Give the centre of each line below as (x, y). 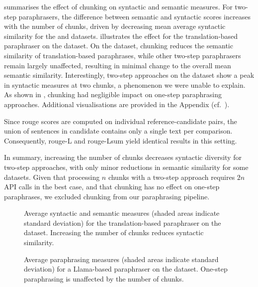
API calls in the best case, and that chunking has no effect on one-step (112, 187)
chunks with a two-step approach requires (172, 177)
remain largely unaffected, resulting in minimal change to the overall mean (118, 65)
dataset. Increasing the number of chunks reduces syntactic (114, 232)
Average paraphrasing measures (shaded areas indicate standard (121, 259)
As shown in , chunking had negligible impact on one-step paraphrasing (113, 94)
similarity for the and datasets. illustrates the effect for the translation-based (121, 36)
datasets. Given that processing (52, 177)
